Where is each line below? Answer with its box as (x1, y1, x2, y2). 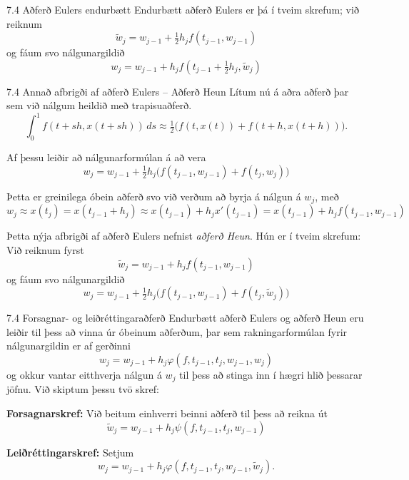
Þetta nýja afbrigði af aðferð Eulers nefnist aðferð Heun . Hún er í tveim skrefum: (6, 228, 361, 243)
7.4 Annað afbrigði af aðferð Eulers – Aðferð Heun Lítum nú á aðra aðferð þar (6, 83, 349, 98)
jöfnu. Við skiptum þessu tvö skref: (6, 382, 159, 397)
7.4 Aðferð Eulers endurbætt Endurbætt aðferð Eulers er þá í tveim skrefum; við (6, 2, 359, 16)
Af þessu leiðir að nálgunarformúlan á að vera (6, 150, 206, 165)
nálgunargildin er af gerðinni (6, 338, 131, 353)
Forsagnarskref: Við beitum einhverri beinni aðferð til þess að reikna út (6, 405, 328, 420)
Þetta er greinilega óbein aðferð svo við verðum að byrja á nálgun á (6, 188, 301, 203)
